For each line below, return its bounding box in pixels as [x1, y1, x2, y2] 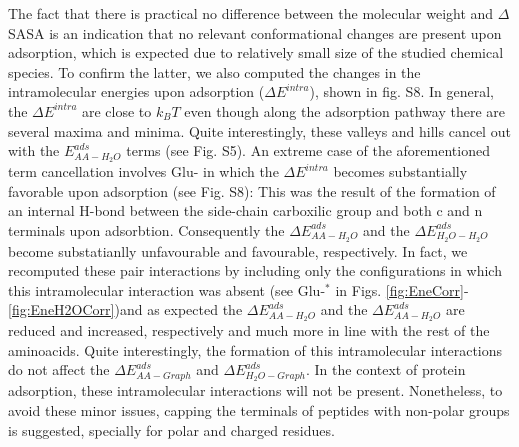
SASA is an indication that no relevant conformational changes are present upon [8, 22, 502, 43]
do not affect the [8, 359, 110, 380]
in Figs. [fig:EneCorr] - [335, 279, 469, 300]
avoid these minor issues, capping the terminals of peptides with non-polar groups [8, 399, 510, 420]
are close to [82, 100, 152, 121]
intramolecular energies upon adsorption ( [8, 81, 265, 102]
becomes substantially [333, 161, 468, 182]
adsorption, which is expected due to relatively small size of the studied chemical [8, 42, 504, 63]
